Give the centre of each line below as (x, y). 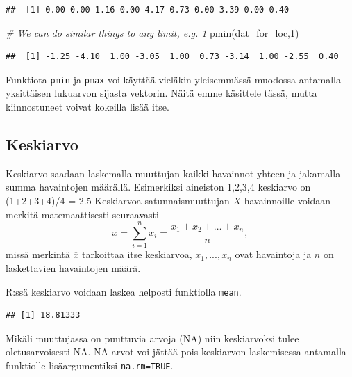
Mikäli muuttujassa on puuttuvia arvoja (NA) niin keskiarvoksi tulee (152, 338)
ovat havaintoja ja (273, 254)
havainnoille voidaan (287, 201)
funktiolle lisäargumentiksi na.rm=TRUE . (90, 365)
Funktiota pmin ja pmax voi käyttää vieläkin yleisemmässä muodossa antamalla (173, 79)
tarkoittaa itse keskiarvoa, (137, 254)
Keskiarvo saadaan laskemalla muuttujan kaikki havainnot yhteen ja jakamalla (173, 173)
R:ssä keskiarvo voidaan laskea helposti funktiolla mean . (124, 291)
